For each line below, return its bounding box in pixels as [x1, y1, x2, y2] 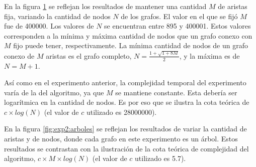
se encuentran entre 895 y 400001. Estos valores [104, 21, 251, 31]
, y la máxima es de [179, 50, 240, 61]
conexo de [4, 50, 35, 61]
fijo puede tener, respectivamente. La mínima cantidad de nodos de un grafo [13, 40, 248, 51]
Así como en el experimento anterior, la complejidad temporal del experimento [4, 77, 246, 88]
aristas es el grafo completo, [46, 50, 132, 61]
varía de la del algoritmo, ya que [4, 87, 104, 97]
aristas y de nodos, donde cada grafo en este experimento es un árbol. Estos [4, 133, 238, 144]
